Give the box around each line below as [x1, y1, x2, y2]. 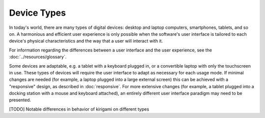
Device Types [9, 7, 66, 18]
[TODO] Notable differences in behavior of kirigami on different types [9, 106, 149, 112]
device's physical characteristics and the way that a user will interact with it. [9, 38, 163, 44]
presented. [9, 97, 31, 103]
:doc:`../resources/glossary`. [9, 54, 67, 60]
